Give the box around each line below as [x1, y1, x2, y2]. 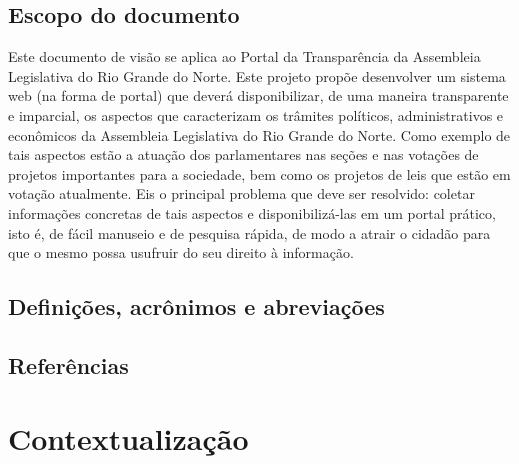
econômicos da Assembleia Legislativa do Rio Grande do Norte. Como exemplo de [8, 124, 511, 145]
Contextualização [8, 418, 249, 459]
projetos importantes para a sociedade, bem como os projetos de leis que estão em [8, 163, 511, 184]
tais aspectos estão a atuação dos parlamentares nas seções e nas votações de [8, 144, 479, 165]
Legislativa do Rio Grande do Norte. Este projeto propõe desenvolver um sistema [8, 65, 506, 86]
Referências [8, 349, 129, 380]
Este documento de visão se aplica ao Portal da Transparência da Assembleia [8, 46, 481, 67]
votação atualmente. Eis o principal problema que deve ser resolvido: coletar [8, 183, 475, 204]
